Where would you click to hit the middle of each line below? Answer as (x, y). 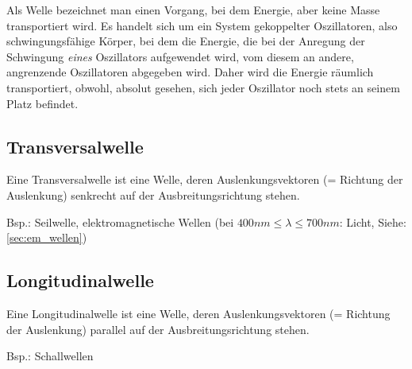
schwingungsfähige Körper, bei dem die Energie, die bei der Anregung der (186, 41)
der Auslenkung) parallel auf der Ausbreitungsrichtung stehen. (158, 329)
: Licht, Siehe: (373, 221)
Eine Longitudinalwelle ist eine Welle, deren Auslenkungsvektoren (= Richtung (198, 313)
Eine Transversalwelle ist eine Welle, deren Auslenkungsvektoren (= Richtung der (205, 179)
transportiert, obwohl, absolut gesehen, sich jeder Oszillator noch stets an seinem (203, 87)
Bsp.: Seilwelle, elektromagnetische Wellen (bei (120, 221)
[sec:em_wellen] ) (47, 237)
